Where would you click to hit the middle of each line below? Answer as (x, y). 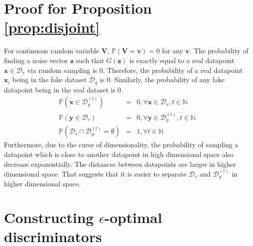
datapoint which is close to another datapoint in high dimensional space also (119, 154)
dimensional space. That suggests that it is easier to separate (95, 174)
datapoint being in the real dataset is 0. (64, 89)
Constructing (49, 217)
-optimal (133, 217)
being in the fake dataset (50, 79)
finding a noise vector (36, 60)
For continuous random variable (52, 51)
